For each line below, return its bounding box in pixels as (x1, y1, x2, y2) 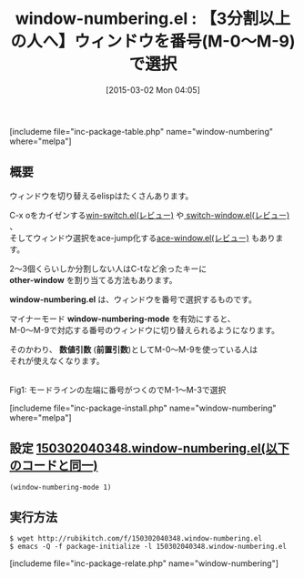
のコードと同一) (9, 458, 98, 473)
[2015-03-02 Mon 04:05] (106, 84, 200, 96)
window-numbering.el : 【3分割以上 (15, 8, 291, 29)
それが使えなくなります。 (9, 355, 105, 366)
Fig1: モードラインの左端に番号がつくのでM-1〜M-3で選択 (9, 384, 227, 395)
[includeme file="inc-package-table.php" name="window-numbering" (9, 126, 273, 137)
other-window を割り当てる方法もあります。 (9, 274, 177, 285)
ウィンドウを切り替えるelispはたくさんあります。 (9, 190, 194, 201)
